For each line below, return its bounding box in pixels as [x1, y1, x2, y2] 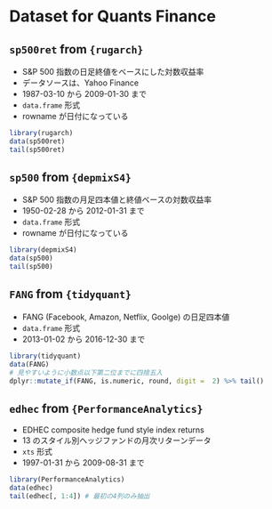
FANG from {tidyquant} [9, 287, 132, 302]
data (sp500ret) [9, 136, 66, 146]
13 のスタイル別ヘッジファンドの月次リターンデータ [21, 435, 212, 446]
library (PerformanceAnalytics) [9, 475, 125, 484]
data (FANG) [9, 360, 50, 368]
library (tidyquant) [9, 351, 82, 360]
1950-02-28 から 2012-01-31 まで [21, 206, 145, 216]
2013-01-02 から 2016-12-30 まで [21, 334, 146, 344]
